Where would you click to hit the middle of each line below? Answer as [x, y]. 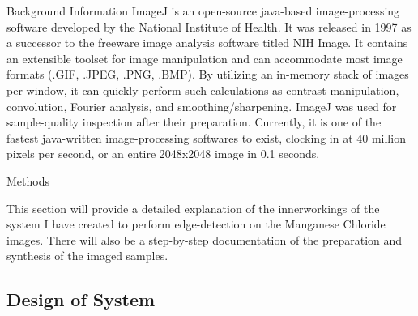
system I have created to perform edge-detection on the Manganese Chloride [196, 224]
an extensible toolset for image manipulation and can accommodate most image [205, 58]
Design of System [81, 299]
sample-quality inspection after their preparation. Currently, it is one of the [194, 122]
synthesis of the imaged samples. [87, 256]
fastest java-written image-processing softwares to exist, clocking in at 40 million [206, 137]
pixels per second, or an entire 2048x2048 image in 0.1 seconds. [163, 154]
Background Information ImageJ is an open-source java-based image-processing [203, 11]
